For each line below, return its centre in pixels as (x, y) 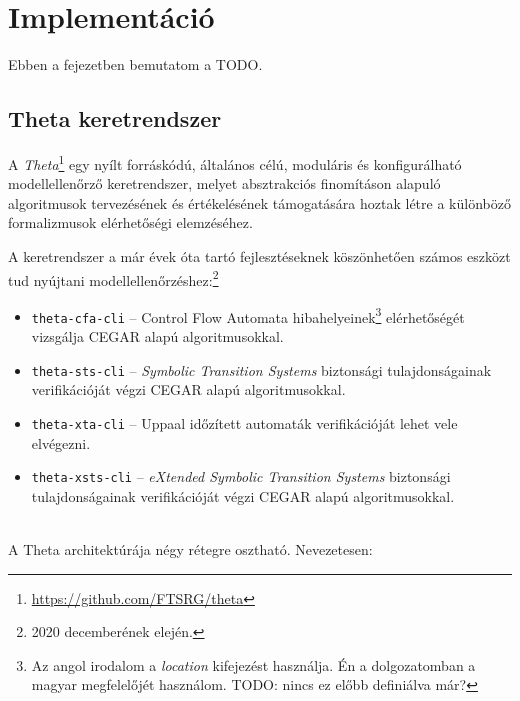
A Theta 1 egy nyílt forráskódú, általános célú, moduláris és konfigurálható (235, 162)
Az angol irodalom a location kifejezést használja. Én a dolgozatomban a (253, 664)
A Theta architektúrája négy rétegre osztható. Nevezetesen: (190, 549)
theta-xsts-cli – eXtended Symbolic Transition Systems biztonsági (241, 476)
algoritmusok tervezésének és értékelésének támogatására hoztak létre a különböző (259, 202)
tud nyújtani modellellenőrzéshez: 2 (113, 278)
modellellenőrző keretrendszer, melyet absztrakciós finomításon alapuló (224, 183)
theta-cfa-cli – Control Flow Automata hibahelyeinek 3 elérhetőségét (248, 315)
